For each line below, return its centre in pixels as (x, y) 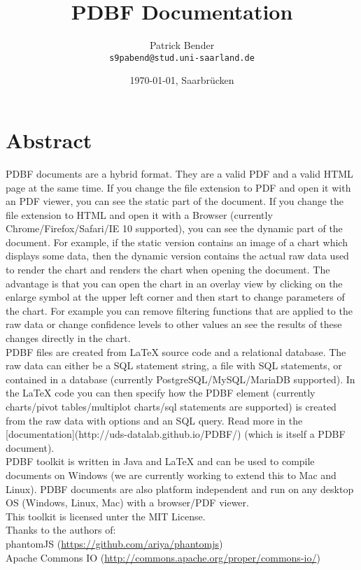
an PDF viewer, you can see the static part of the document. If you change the (175, 201)
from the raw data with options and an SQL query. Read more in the (154, 420)
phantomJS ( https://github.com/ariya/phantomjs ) (114, 543)
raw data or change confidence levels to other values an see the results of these (174, 324)
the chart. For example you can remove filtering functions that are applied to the (179, 310)
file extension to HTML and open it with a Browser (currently (139, 214)
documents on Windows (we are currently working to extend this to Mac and (171, 475)
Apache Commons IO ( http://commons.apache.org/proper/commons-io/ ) (163, 557)
